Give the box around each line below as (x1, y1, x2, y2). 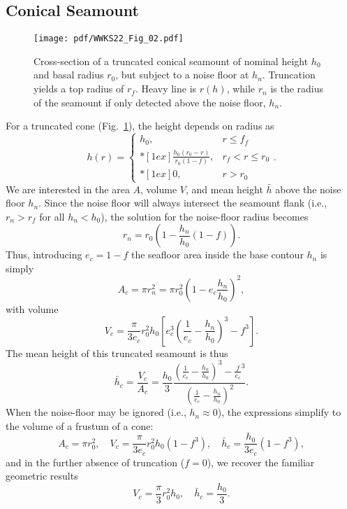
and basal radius (34, 67, 104, 82)
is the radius (270, 81, 324, 96)
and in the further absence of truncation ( (6, 454, 185, 469)
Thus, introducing (6, 247, 82, 262)
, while (226, 81, 256, 96)
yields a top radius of (34, 81, 124, 96)
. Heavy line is (135, 81, 197, 96)
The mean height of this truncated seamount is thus (6, 345, 228, 360)
